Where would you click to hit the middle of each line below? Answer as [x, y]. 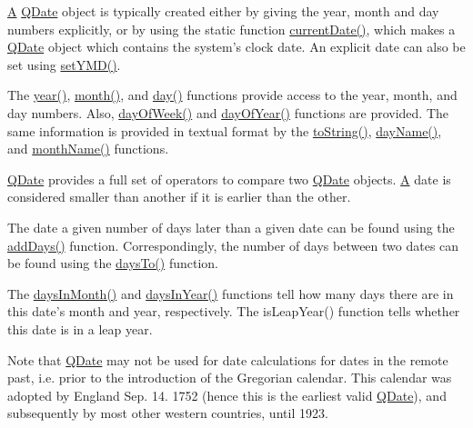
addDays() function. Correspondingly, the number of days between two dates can [233, 245]
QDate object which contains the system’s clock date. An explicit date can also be [236, 47]
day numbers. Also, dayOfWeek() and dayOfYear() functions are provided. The [228, 112]
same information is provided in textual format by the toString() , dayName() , [225, 130]
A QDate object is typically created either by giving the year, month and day [223, 11]
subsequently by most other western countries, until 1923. [168, 413]
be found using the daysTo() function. [113, 263]
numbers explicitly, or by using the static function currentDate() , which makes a [231, 29]
